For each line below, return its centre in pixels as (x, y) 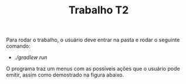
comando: (18, 46)
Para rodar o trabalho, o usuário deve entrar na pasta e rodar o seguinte (93, 40)
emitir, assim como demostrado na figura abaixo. (65, 75)
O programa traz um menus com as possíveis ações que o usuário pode (93, 69)
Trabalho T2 (99, 10)
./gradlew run (31, 57)
